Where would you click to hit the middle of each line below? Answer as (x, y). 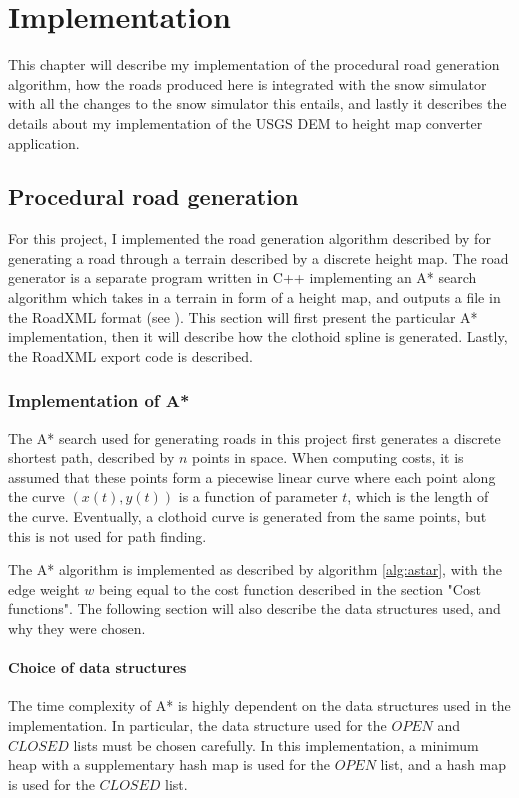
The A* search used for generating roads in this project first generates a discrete (254, 437)
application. (44, 142)
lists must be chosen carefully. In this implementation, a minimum (276, 744)
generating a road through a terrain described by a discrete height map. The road (258, 257)
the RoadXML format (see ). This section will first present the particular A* (243, 316)
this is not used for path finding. (107, 535)
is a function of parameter (258, 496)
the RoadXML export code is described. (130, 355)
